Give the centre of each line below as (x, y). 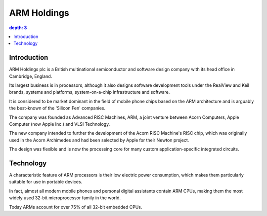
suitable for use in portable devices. (46, 182)
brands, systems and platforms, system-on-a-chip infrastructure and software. (89, 92)
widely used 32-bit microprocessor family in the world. (65, 198)
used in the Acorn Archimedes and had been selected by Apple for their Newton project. (99, 140)
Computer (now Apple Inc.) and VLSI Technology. (60, 124)
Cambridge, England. (31, 76)
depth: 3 (18, 28)
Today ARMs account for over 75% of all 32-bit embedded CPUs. (76, 207)
